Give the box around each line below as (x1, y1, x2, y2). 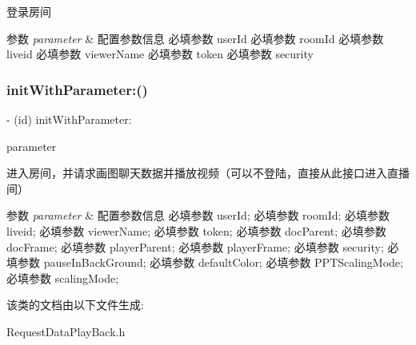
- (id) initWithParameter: (6, 111, 132, 127)
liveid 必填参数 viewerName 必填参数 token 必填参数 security (6, 46, 314, 62)
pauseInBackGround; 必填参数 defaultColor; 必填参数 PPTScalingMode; (43, 254, 403, 271)
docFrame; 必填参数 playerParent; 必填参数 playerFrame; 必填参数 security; (6, 238, 384, 255)
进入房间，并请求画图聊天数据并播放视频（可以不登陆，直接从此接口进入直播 (6, 165, 410, 181)
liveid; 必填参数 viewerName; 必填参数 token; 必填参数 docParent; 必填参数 (6, 222, 386, 239)
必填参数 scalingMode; (6, 269, 119, 286)
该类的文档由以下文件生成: (6, 296, 144, 313)
